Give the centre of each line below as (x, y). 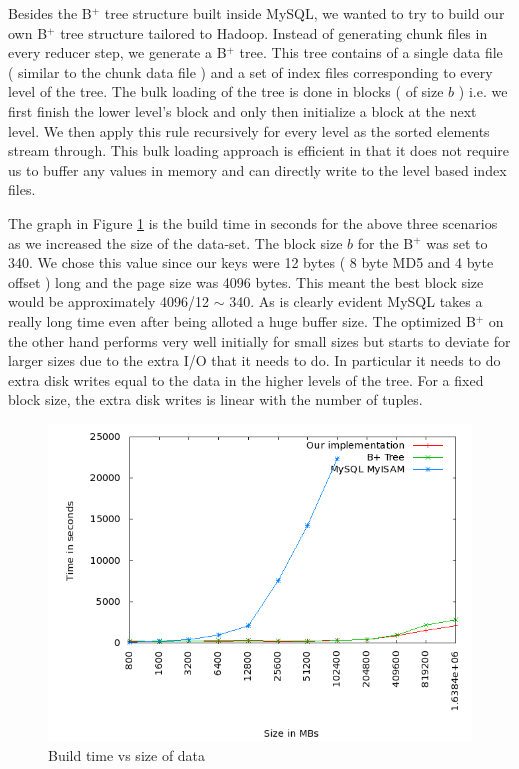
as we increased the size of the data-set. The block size (175, 242)
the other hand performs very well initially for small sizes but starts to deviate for (259, 340)
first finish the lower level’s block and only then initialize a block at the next (242, 110)
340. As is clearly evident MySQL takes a (356, 301)
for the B (385, 242)
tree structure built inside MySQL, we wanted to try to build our (304, 13)
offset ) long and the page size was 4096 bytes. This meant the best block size (246, 281)
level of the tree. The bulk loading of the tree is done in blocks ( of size (226, 91)
